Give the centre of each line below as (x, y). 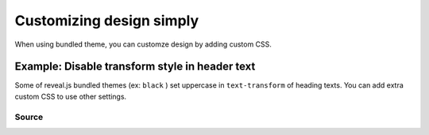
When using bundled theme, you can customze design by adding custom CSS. (143, 44)
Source (29, 117)
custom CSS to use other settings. (71, 96)
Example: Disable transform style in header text (135, 67)
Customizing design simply (107, 21)
